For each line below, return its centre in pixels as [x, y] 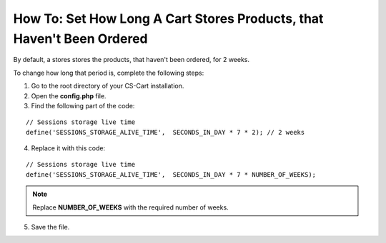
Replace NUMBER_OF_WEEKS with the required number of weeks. [130, 207]
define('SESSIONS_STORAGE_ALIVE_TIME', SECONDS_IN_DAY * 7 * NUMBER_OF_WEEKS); [171, 174]
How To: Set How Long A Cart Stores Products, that [168, 19]
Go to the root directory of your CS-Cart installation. [108, 86]
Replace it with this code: [68, 148]
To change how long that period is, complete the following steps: [109, 73]
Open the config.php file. [69, 95]
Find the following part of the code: [83, 105]
